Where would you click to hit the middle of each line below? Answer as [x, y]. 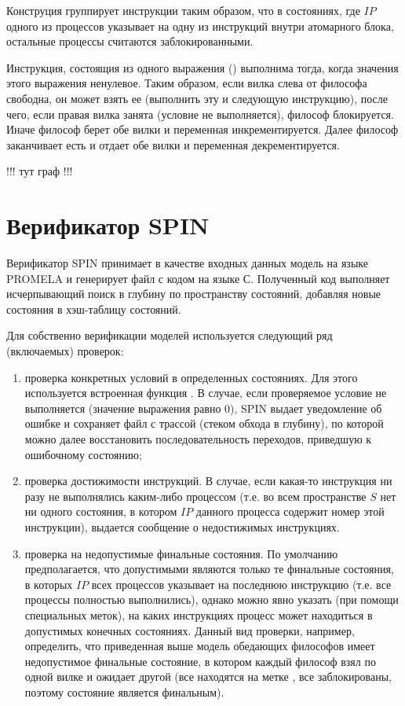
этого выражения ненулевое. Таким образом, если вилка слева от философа [187, 83]
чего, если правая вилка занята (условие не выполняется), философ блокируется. [200, 114]
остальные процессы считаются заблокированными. [130, 41]
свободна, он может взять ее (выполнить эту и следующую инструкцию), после [197, 98]
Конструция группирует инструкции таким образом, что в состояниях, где [183, 10]
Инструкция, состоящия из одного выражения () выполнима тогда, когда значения [202, 67]
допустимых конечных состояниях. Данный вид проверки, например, [190, 630]
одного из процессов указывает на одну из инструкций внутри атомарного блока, [200, 26]
